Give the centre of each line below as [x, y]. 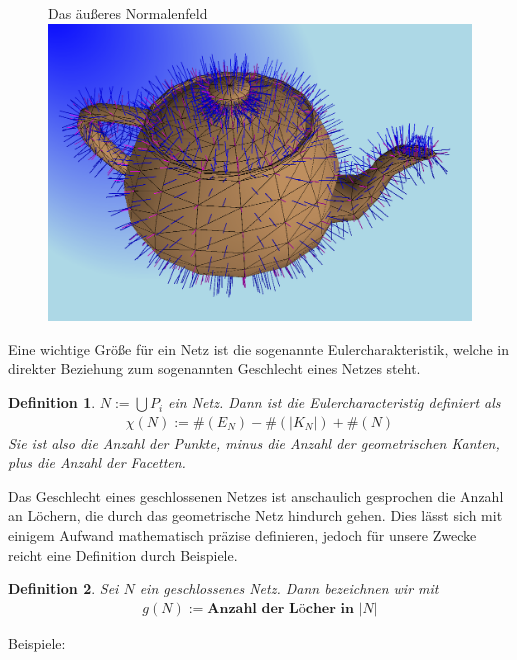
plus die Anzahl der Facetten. [97, 462]
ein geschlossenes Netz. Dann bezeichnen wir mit [289, 588]
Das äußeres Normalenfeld [128, 13]
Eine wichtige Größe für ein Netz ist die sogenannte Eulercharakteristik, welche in [259, 348]
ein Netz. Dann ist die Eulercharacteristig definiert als [334, 402]
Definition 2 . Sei [63, 588]
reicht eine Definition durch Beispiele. [123, 554]
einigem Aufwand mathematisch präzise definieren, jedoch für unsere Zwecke [242, 535]
